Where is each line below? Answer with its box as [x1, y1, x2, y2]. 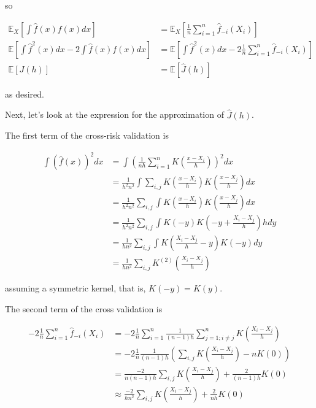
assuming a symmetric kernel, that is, [5, 282, 146, 294]
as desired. [5, 87, 44, 100]
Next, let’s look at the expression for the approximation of [5, 108, 224, 121]
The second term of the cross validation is [5, 302, 163, 315]
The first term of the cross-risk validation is [5, 129, 169, 142]
